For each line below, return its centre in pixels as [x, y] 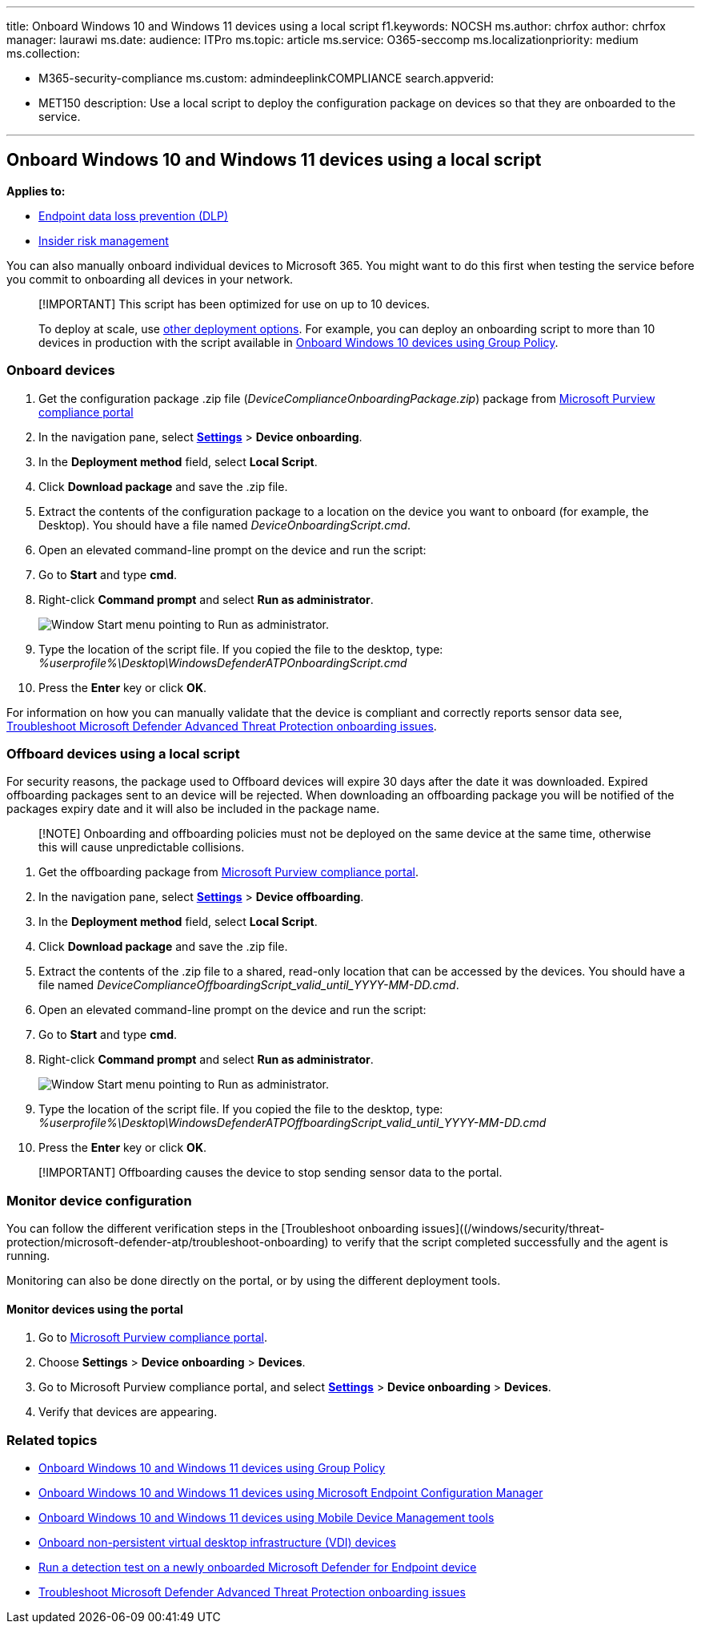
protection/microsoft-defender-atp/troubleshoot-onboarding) [168, 1242]
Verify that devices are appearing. [128, 1412]
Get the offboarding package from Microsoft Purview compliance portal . [229, 872]
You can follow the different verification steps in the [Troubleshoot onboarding [213, 1229]
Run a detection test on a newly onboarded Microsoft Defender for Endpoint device [258, 1568]
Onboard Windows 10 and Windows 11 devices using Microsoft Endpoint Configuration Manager [291, 1493]
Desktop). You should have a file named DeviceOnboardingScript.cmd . [225, 525]
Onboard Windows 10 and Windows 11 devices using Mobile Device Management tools [266, 1518]
